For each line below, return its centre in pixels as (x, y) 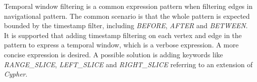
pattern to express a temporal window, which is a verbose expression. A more (121, 45)
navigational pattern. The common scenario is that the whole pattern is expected (127, 16)
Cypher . (16, 74)
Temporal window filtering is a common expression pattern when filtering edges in (128, 6)
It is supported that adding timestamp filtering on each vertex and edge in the (123, 35)
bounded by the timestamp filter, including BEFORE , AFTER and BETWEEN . (126, 25)
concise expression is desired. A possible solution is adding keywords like (114, 54)
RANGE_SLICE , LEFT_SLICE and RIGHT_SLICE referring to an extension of (128, 64)
